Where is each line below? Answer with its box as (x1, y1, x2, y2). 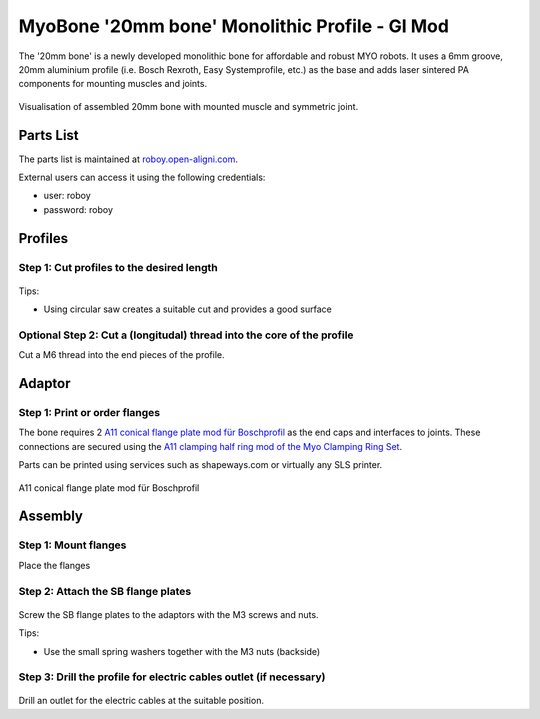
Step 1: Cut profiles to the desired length (18, 260, 219, 274)
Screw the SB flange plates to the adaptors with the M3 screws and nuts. (18, 608, 319, 620)
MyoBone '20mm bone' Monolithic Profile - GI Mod (18, 15, 450, 37)
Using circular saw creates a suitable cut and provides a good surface (43, 303, 332, 315)
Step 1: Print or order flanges (18, 406, 161, 420)
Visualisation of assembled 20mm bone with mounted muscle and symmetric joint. (18, 100, 359, 112)
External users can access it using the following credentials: (18, 171, 266, 184)
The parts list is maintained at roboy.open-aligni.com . (18, 153, 239, 165)
